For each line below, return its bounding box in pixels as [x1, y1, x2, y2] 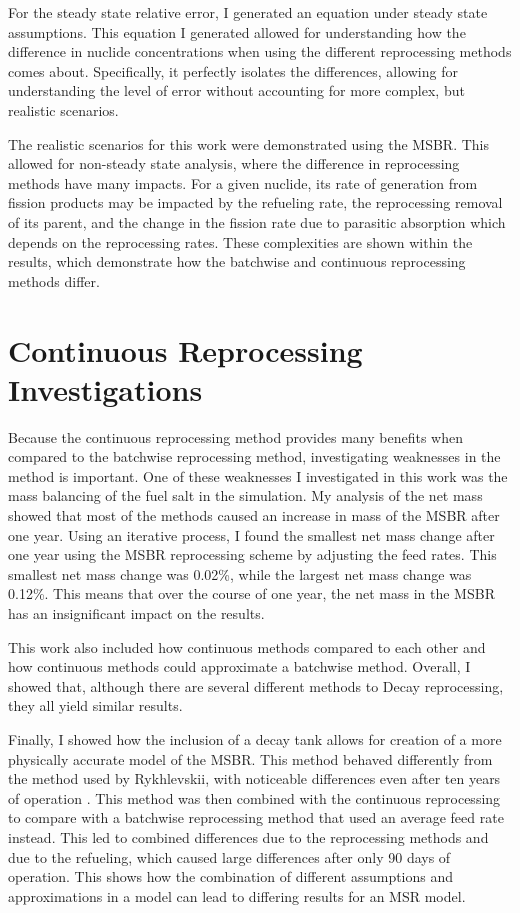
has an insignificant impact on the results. [8, 602, 265, 623]
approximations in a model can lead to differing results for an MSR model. [8, 885, 466, 906]
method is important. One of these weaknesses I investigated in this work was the [8, 465, 508, 486]
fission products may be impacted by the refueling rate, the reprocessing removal [8, 192, 503, 213]
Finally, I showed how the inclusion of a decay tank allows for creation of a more [8, 728, 502, 749]
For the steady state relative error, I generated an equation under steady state [8, 2, 488, 22]
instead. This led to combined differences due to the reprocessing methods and [8, 826, 489, 847]
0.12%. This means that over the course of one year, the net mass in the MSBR [8, 583, 495, 604]
